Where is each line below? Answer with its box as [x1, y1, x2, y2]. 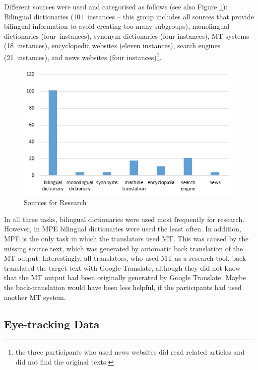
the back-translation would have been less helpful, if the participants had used [4, 282, 242, 292]
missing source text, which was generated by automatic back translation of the [4, 243, 243, 253]
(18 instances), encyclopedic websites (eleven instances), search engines [4, 40, 221, 51]
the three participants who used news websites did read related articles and [15, 347, 245, 357]
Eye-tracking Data [4, 316, 100, 331]
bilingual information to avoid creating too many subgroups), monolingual [4, 21, 230, 31]
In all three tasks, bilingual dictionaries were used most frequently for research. [4, 214, 245, 224]
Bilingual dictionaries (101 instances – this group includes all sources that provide [4, 11, 254, 21]
